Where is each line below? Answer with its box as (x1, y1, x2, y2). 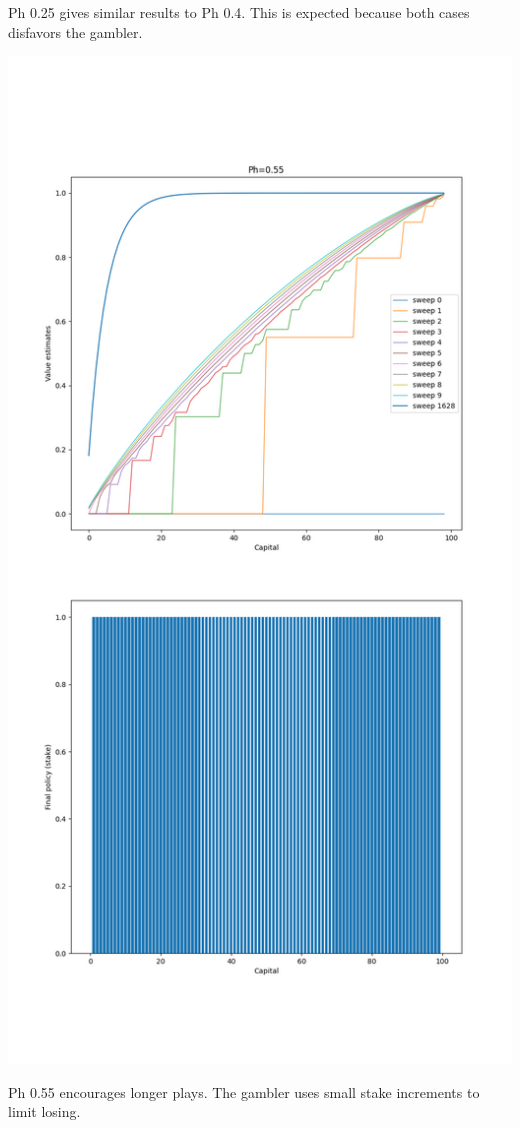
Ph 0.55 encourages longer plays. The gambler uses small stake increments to (8, 1081, 480, 1102)
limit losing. (8, 1101, 81, 1122)
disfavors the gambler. (8, 21, 143, 42)
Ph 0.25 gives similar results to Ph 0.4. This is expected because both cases (8, 2, 470, 22)
